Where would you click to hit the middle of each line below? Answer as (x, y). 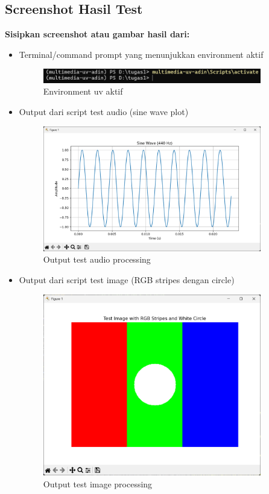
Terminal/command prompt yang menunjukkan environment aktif (141, 54)
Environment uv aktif (83, 91)
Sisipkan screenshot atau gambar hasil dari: (97, 34)
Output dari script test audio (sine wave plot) (104, 112)
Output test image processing (98, 484)
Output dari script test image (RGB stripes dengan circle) (127, 280)
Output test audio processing (97, 259)
